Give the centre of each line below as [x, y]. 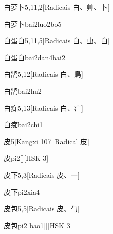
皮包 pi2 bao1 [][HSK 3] [38, 225]
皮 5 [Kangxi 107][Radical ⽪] [47, 141]
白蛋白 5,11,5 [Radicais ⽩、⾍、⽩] [57, 41]
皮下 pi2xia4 [22, 191]
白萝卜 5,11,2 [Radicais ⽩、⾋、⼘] [57, 7]
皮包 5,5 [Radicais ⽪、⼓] [42, 208]
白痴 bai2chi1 [24, 124]
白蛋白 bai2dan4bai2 [35, 57]
